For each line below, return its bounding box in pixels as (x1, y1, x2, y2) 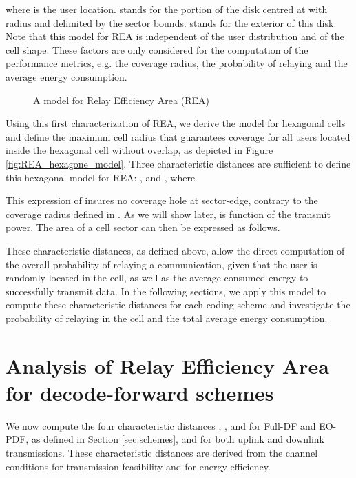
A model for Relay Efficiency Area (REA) (33, 92, 209, 107)
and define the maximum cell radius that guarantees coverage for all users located (6, 129, 350, 143)
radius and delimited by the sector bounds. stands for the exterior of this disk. (6, 15, 337, 30)
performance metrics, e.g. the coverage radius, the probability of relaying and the (6, 56, 348, 70)
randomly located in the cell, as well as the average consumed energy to (6, 270, 308, 285)
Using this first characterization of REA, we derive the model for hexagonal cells (6, 116, 346, 130)
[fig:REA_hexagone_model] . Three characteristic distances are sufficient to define (6, 156, 351, 170)
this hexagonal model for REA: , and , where (6, 170, 196, 184)
